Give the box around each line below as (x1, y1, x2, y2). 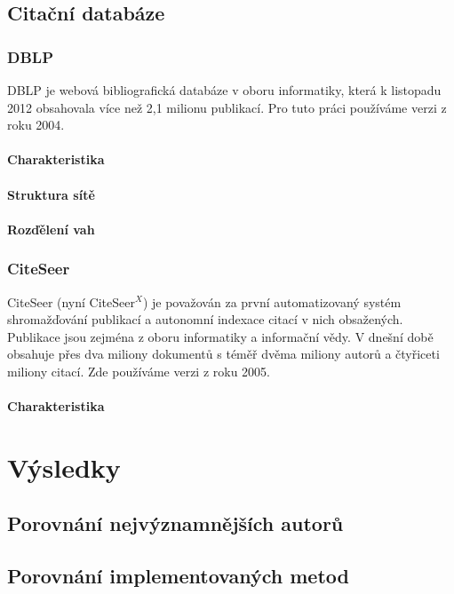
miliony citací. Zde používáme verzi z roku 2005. (7, 361, 271, 380)
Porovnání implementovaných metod (7, 562, 349, 590)
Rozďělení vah (7, 219, 95, 238)
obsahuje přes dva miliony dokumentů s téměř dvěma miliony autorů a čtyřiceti (7, 345, 440, 363)
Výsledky (7, 448, 121, 485)
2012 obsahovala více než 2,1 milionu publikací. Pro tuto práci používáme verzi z (7, 98, 447, 116)
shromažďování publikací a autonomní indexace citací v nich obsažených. (7, 310, 403, 329)
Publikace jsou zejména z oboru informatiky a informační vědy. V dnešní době (7, 327, 434, 345)
